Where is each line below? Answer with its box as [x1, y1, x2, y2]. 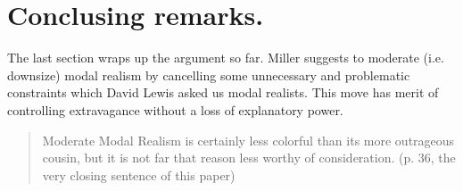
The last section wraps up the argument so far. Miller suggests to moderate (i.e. [7, 48, 444, 67]
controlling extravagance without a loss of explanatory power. [7, 100, 343, 119]
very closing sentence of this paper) [42, 165, 236, 184]
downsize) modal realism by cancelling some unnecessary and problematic [7, 65, 410, 84]
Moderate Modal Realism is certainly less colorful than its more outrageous [42, 130, 455, 149]
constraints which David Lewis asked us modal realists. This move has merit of [7, 83, 439, 102]
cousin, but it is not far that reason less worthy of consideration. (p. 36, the [42, 148, 456, 167]
